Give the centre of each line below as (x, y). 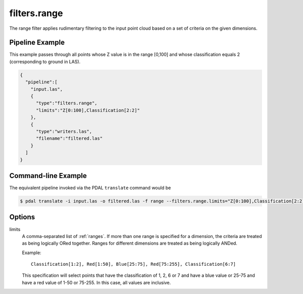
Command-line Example (48, 176)
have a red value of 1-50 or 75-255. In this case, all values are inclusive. (96, 282)
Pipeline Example (37, 43)
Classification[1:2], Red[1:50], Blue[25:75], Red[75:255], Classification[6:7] (134, 264)
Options (22, 217)
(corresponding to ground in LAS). (45, 62)
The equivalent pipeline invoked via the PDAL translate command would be (90, 188)
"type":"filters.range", (67, 103)
